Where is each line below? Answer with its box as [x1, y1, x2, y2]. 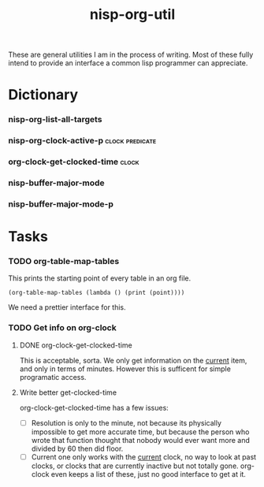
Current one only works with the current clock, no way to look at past [31, 452, 257, 462]
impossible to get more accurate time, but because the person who [31, 427, 250, 437]
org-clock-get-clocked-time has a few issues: [19, 403, 169, 412]
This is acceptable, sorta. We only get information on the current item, [19, 355, 247, 365]
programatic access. [19, 372, 87, 381]
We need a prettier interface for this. [8, 303, 126, 312]
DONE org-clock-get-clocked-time [19, 340, 132, 350]
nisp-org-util [89, 6, 176, 24]
